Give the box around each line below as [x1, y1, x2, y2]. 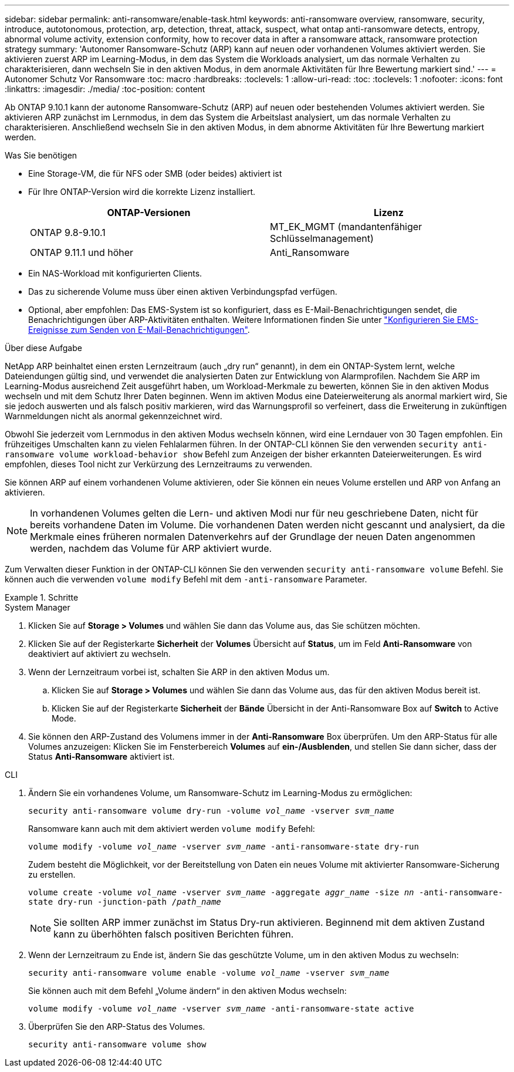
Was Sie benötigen [5, 150, 77, 160]
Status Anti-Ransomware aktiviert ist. [28, 751, 175, 761]
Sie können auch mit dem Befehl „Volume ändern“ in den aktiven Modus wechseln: [28, 986, 347, 996]
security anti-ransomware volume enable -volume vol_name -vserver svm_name [28, 968, 390, 977]
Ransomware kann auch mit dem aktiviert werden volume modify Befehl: [28, 824, 315, 834]
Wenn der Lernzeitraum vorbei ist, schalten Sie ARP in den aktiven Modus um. [28, 667, 330, 677]
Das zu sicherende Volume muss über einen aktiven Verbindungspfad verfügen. [28, 286, 337, 296]
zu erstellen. [28, 869, 76, 879]
